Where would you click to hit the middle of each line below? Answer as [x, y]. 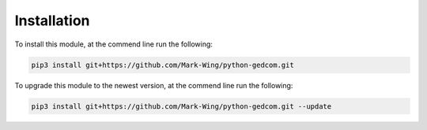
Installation [52, 20]
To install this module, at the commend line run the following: [114, 44]
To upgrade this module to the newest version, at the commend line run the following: [154, 85]
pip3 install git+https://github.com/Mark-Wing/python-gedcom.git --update [181, 106]
